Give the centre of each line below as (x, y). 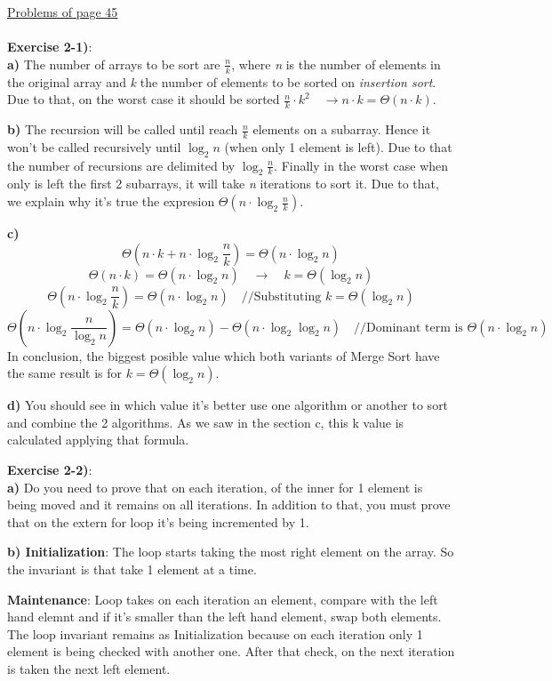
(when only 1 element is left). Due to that (338, 146)
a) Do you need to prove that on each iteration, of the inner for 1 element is (215, 487)
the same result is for (65, 373)
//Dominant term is (408, 328)
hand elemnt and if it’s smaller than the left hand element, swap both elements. (224, 617)
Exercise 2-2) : (50, 470)
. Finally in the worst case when (361, 165)
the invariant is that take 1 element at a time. (132, 569)
